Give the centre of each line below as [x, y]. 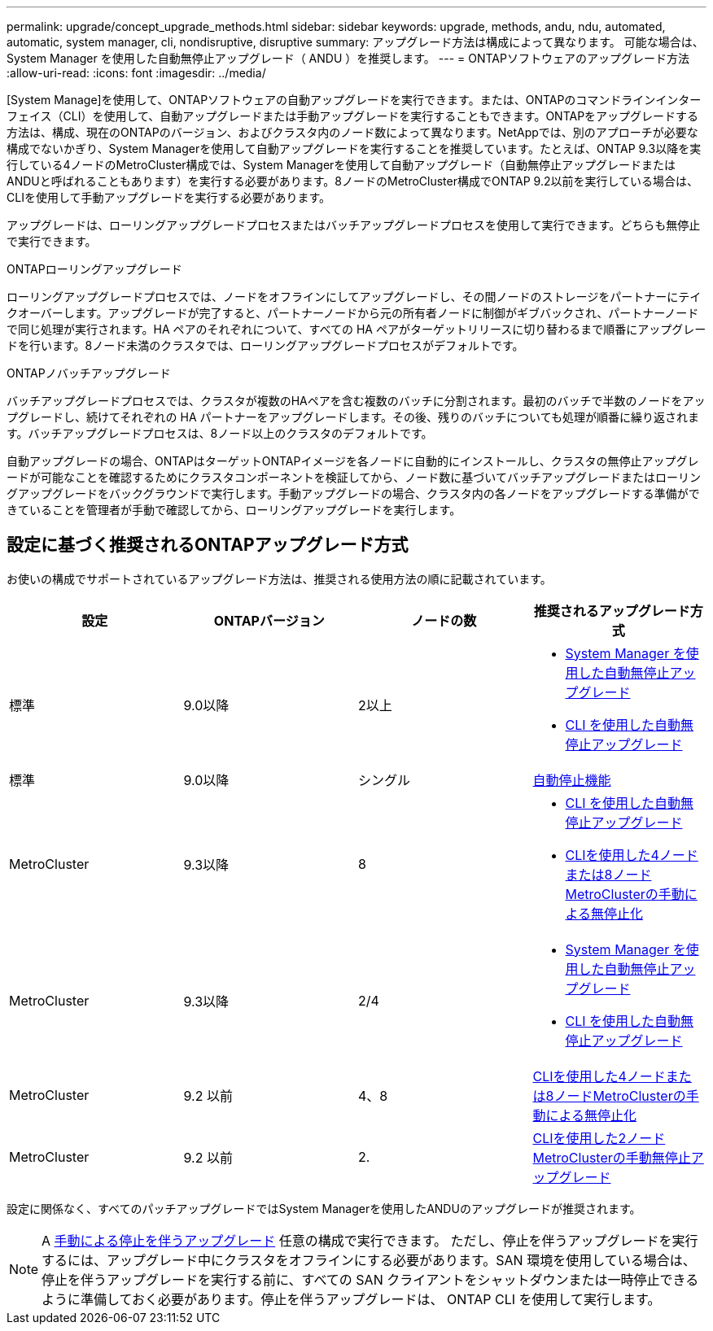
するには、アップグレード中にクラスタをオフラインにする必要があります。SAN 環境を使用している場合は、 [369, 1260]
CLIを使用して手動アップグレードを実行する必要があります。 [169, 197]
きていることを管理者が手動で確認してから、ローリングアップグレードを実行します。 [234, 510]
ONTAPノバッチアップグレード [89, 373]
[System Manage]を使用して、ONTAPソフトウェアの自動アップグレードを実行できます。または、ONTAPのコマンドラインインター [354, 100]
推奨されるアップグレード [612, 611]
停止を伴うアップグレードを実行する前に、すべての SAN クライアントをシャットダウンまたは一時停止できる [370, 1279]
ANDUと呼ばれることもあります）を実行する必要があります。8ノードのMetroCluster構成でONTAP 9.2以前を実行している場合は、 [353, 181]
